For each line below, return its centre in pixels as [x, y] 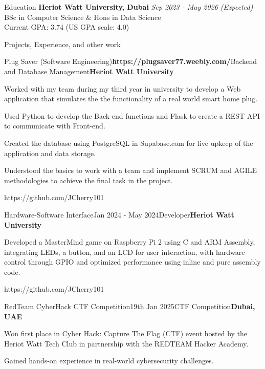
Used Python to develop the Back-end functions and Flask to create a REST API [132, 115]
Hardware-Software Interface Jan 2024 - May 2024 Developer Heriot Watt [119, 214]
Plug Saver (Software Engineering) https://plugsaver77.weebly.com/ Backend [131, 61]
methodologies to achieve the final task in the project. [89, 180]
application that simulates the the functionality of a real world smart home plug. [131, 99]
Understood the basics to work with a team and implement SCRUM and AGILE [131, 170]
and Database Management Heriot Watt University [89, 71]
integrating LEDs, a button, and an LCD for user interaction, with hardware [125, 252]
